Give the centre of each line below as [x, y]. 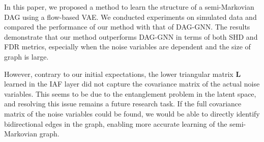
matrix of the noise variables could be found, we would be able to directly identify [132, 113]
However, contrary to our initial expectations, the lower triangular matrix [119, 74]
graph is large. [26, 56]
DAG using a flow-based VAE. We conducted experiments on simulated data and [130, 17]
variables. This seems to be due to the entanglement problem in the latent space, [130, 93]
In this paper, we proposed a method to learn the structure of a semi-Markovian [129, 7]
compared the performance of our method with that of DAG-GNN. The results [127, 27]
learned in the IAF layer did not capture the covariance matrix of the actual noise [132, 84]
